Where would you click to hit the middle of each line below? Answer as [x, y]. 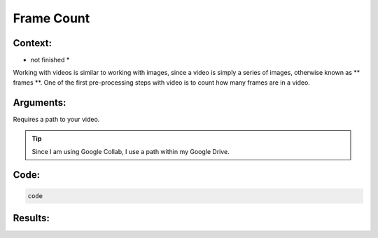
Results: [31, 218]
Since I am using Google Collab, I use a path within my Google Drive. [131, 151]
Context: [33, 43]
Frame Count [51, 18]
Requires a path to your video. [56, 119]
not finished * [50, 60]
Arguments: [40, 103]
